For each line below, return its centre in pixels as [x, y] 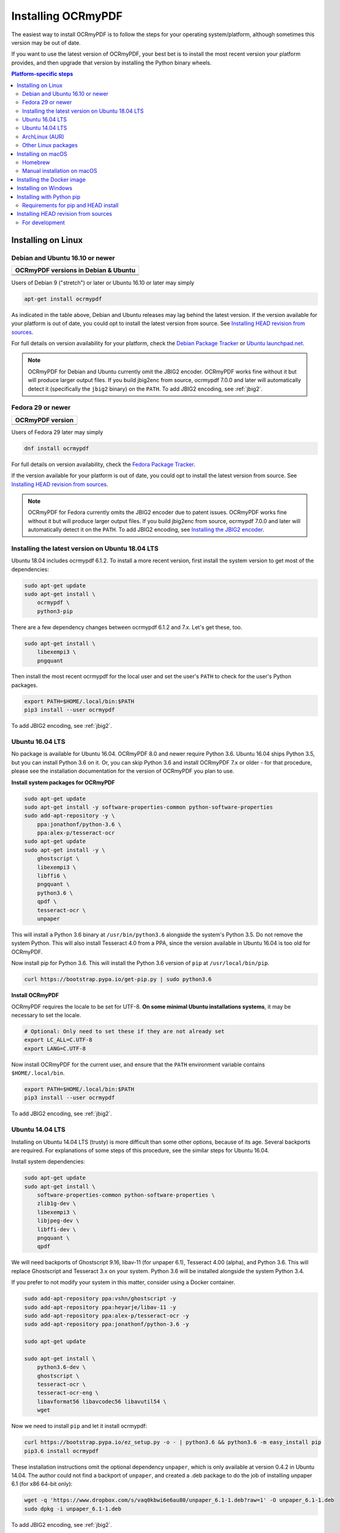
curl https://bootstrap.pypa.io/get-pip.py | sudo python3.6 [118, 979]
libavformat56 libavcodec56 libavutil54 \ [102, 1401]
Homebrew [36, 162]
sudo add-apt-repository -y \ [70, 816]
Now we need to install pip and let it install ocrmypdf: [79, 1426]
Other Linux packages [50, 145]
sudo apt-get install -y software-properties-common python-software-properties [149, 807]
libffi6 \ [52, 876]
